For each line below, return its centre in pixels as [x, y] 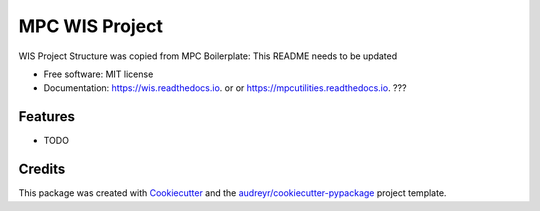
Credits [42, 169]
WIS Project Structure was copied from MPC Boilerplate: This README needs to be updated [208, 56]
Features [46, 116]
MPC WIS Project [91, 26]
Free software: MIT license [98, 74]
